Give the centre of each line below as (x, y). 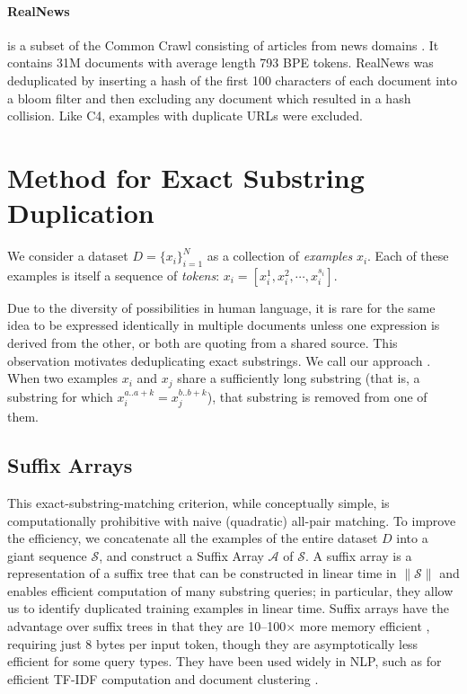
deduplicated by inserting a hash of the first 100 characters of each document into (232, 80)
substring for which (60, 396)
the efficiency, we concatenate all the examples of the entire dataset (193, 538)
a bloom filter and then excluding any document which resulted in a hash (209, 98)
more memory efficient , (365, 626)
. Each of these (408, 256)
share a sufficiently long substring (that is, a (299, 378)
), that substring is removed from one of (317, 396)
